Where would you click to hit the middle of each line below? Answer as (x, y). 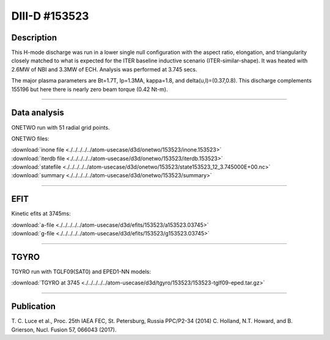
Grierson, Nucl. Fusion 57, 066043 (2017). (64, 330)
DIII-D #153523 (50, 16)
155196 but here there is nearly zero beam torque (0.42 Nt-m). (90, 89)
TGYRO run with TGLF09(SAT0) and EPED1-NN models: (81, 272)
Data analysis (38, 113)
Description (34, 38)
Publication (34, 307)
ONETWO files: (30, 138)
